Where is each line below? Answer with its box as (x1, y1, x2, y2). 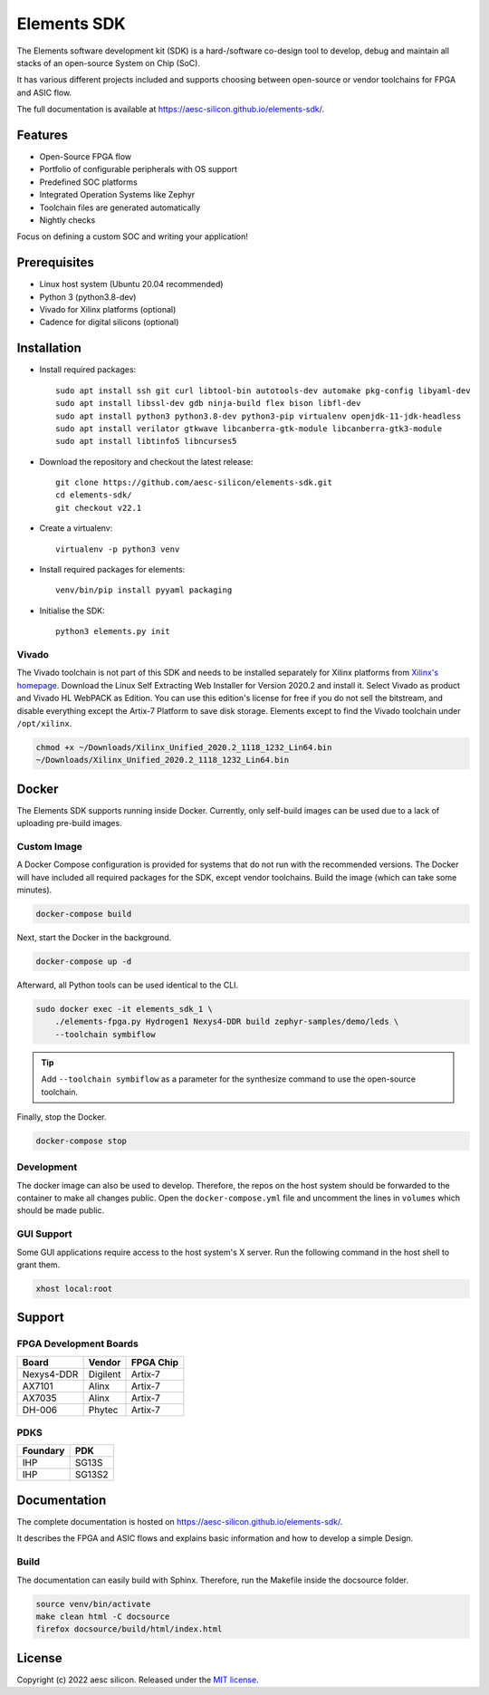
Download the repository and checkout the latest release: (39, 456, 254, 467)
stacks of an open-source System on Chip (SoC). (16, 57, 201, 68)
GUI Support (16, 1228, 72, 1240)
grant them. (16, 1259, 61, 1270)
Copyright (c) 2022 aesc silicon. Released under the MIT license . (16, 1674, 259, 1685)
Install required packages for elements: (39, 564, 186, 575)
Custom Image (16, 840, 83, 852)
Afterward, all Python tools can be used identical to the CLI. (16, 979, 239, 991)
